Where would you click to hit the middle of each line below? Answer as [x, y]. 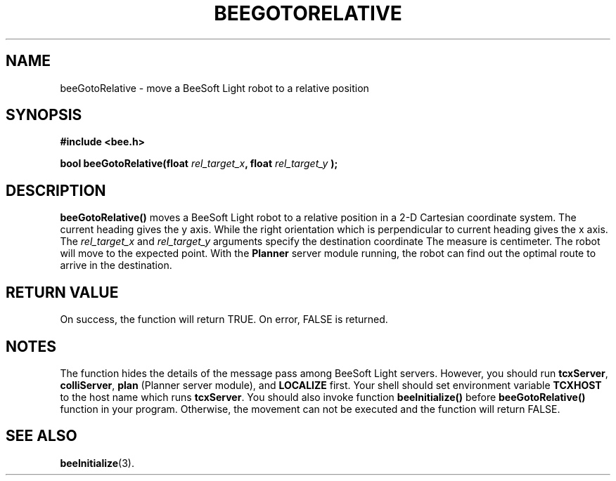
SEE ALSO [41, 436]
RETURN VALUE [62, 292]
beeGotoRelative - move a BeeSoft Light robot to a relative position [214, 88]
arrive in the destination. [116, 265]
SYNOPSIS [44, 115]
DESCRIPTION [56, 190]
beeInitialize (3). [97, 463]
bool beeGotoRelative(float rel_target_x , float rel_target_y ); [199, 164]
